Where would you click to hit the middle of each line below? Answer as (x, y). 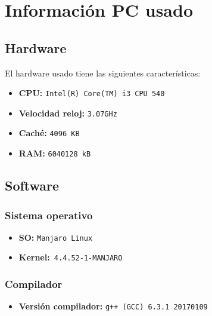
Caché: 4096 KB (49, 133)
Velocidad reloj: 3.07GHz (68, 113)
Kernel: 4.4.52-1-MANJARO (71, 257)
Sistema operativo (49, 215)
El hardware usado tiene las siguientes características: (103, 73)
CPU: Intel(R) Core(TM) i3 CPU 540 (92, 93)
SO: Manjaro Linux (56, 237)
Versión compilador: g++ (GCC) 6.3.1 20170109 (113, 306)
